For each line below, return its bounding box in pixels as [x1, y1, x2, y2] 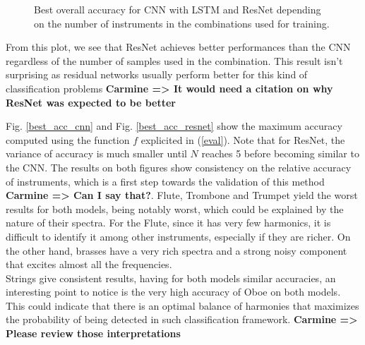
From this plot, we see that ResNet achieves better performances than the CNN [6, 40, 351, 54]
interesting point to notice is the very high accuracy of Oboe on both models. [6, 284, 341, 299]
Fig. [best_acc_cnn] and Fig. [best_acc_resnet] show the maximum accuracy [6, 119, 342, 133]
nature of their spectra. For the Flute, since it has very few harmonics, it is [6, 215, 331, 230]
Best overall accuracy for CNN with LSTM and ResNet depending [34, 2, 321, 16]
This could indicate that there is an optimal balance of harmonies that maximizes [6, 298, 359, 313]
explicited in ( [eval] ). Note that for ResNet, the [140, 132, 345, 147]
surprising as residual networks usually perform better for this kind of [6, 67, 308, 82]
